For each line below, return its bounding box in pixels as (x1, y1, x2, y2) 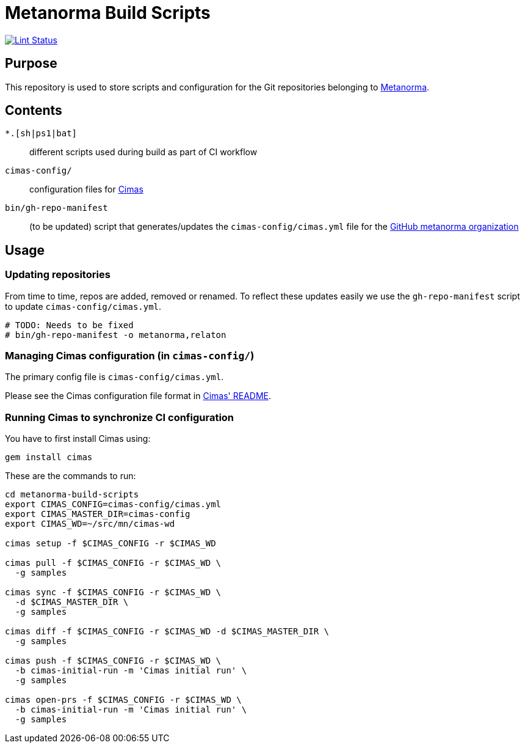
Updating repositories (5, 268, 110, 281)
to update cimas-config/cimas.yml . (5, 301, 162, 312)
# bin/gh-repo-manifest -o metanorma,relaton (5, 329, 226, 340)
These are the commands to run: (5, 471, 136, 482)
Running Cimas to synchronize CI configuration (5, 411, 234, 424)
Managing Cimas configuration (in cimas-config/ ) (5, 350, 255, 362)
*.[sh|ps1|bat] (5, 128, 78, 139)
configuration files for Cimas (29, 184, 143, 195)
